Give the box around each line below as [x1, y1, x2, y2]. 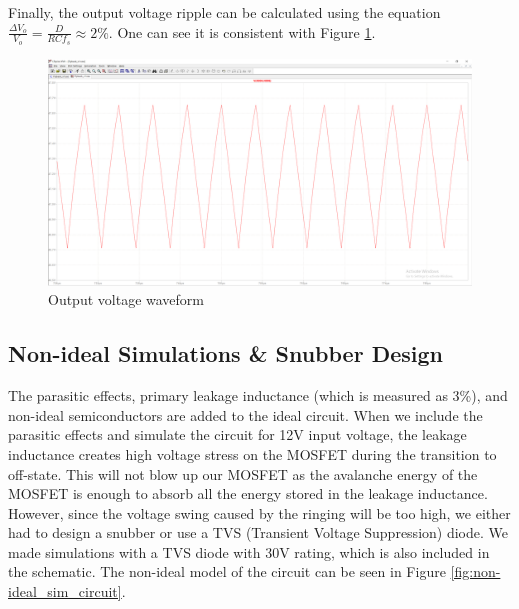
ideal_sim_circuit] [8, 581, 122, 602]
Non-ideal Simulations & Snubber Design [8, 338, 443, 369]
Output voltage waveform [48, 289, 204, 310]
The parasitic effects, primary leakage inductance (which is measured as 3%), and [8, 385, 508, 406]
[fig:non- [450, 561, 501, 582]
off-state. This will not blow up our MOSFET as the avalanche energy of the [8, 463, 478, 484]
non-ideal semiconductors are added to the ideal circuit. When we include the [8, 404, 483, 425]
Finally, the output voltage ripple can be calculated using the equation [8, 2, 441, 22]
